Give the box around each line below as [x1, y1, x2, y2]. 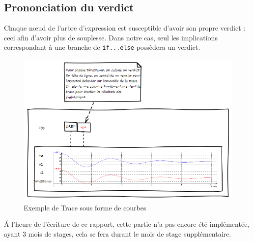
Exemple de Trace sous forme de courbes [24, 202, 146, 212]
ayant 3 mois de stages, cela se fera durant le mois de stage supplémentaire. [4, 228, 231, 239]
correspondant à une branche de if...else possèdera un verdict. [4, 42, 200, 52]
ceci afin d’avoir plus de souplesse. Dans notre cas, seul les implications [4, 32, 218, 42]
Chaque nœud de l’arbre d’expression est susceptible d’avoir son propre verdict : [4, 23, 246, 33]
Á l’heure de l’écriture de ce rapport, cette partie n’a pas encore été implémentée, [4, 219, 250, 229]
